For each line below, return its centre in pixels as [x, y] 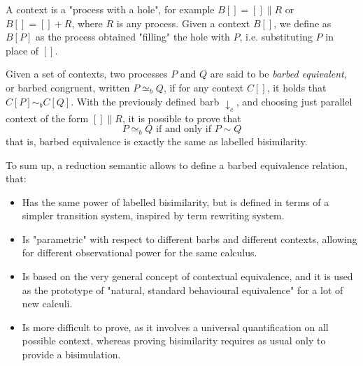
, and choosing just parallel [294, 101]
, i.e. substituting [276, 37]
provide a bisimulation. [71, 354]
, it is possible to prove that [181, 118]
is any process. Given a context [183, 23]
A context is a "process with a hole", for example [110, 9]
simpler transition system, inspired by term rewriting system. [153, 215]
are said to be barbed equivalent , [278, 74]
